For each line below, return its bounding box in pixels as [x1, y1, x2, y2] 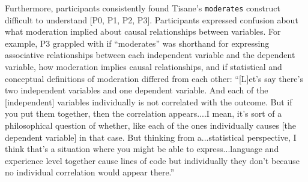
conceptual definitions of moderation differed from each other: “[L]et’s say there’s [5, 72, 303, 84]
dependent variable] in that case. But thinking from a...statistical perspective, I [5, 131, 297, 143]
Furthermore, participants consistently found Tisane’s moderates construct [5, 2, 280, 14]
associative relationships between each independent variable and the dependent [5, 48, 295, 61]
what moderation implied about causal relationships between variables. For [5, 25, 281, 38]
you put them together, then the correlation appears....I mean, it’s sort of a [5, 107, 282, 120]
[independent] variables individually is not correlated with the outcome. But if [5, 95, 292, 108]
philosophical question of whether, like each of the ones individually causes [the [5, 119, 296, 131]
